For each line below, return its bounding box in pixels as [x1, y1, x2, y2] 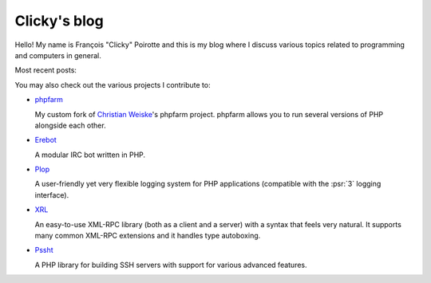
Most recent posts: [14, 65, 77, 75]
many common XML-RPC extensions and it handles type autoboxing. [34, 231, 261, 241]
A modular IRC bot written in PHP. [34, 150, 146, 159]
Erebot [34, 136, 57, 145]
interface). [34, 190, 69, 199]
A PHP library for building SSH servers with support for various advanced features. [34, 260, 307, 269]
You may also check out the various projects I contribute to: [14, 80, 211, 89]
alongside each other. [34, 120, 107, 130]
